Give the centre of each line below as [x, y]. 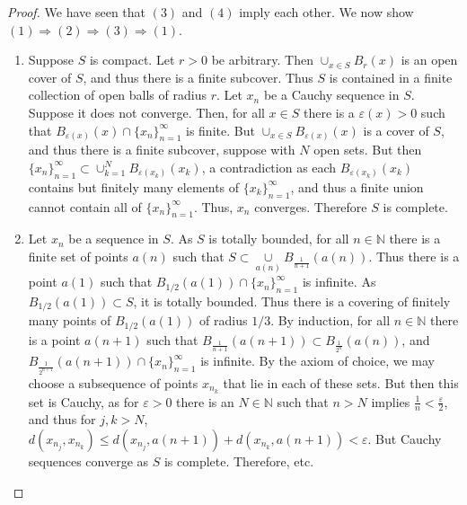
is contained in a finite [391, 77]
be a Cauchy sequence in [331, 95]
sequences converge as [88, 461]
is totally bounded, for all [279, 239]
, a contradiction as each [269, 167]
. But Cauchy [405, 439]
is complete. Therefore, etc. [239, 461]
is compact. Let [132, 60]
